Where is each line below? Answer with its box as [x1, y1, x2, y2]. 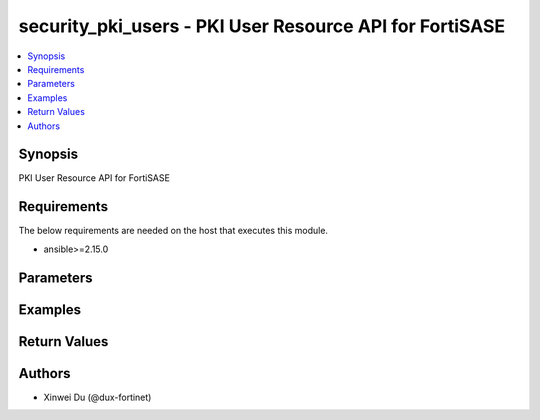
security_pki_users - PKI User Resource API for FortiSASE [18, 15, 505, 37]
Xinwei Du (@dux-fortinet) [43, 391, 152, 403]
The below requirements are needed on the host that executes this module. [18, 225, 329, 237]
